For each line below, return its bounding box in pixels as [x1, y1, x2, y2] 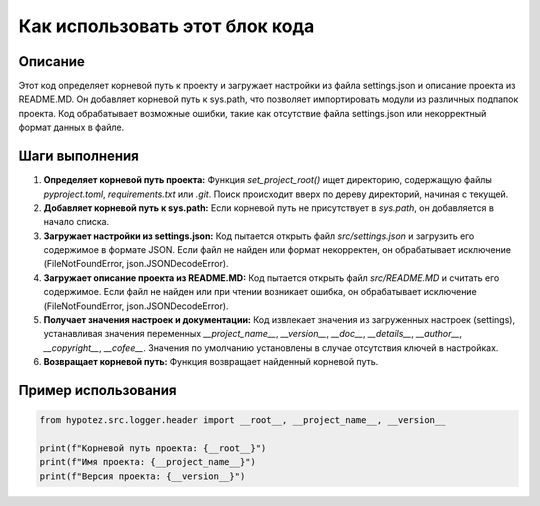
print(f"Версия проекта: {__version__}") [39, 470, 246, 482]
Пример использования [18, 382, 177, 399]
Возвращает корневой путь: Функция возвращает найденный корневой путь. [43, 356, 379, 368]
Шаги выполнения [18, 148, 139, 165]
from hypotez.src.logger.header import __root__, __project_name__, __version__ [39, 415, 446, 426]
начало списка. [43, 216, 110, 228]
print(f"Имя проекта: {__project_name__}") [39, 456, 257, 468]
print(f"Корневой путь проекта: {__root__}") [39, 443, 267, 454]
